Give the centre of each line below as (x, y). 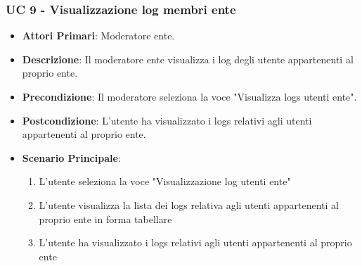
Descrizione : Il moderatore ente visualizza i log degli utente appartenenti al (188, 59)
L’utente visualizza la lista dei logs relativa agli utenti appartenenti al (189, 204)
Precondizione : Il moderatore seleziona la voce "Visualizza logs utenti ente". (189, 96)
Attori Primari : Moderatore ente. (98, 36)
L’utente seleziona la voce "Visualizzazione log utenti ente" (165, 181)
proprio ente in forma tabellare (105, 218)
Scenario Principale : (71, 157)
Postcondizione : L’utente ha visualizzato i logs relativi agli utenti (167, 120)
